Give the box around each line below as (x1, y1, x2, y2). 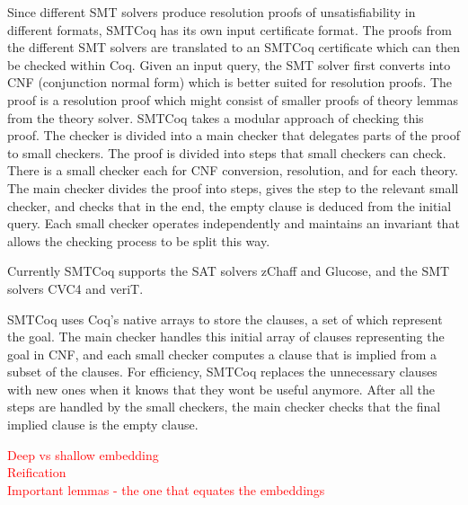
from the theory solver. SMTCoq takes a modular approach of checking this (7, 108, 424, 127)
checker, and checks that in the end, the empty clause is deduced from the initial (7, 196, 452, 215)
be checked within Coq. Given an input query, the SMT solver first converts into (7, 55, 451, 74)
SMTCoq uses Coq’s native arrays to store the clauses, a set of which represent (7, 309, 443, 328)
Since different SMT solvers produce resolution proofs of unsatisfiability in (7, 3, 416, 21)
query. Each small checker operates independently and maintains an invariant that (7, 214, 460, 233)
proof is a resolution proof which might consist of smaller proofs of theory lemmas (7, 90, 459, 109)
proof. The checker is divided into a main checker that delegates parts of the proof (7, 126, 461, 145)
